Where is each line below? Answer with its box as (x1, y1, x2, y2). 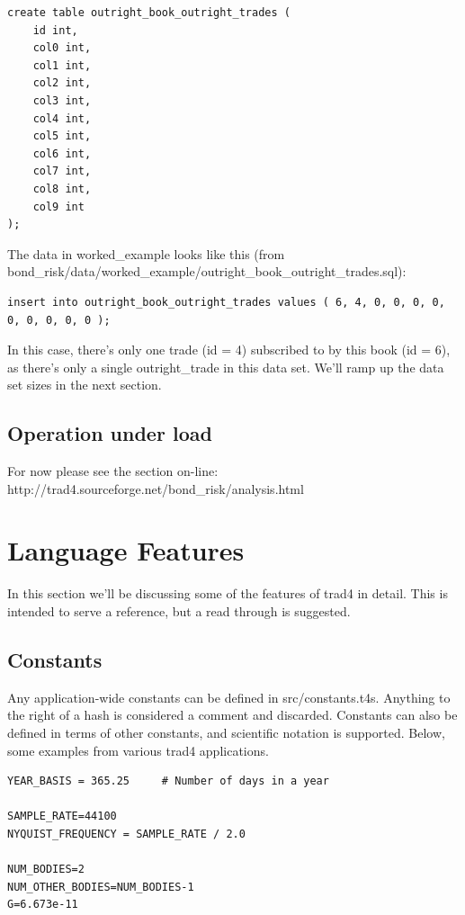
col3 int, (32, 94, 92, 107)
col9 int (32, 200, 85, 213)
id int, (32, 23, 78, 37)
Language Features (7, 532, 245, 569)
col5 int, (32, 130, 92, 143)
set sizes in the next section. (7, 375, 162, 394)
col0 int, (32, 41, 92, 55)
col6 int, (32, 147, 92, 160)
